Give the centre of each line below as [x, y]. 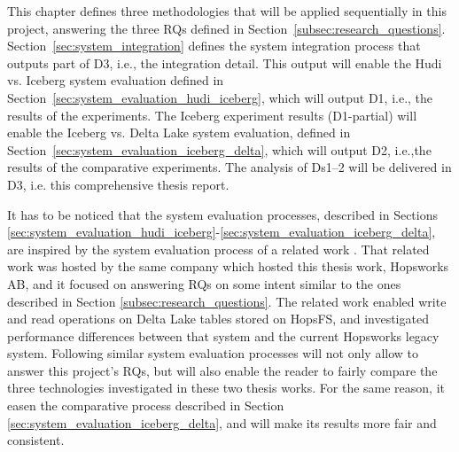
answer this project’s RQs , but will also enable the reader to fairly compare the [222, 370]
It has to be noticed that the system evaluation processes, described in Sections [222, 214]
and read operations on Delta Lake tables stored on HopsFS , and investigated [218, 319]
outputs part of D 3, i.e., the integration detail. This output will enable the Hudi [225, 62]
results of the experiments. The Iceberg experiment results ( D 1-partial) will [212, 115]
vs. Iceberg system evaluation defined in [116, 80]
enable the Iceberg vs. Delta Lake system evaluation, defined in [179, 132]
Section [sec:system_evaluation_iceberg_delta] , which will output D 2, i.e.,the [219, 149]
